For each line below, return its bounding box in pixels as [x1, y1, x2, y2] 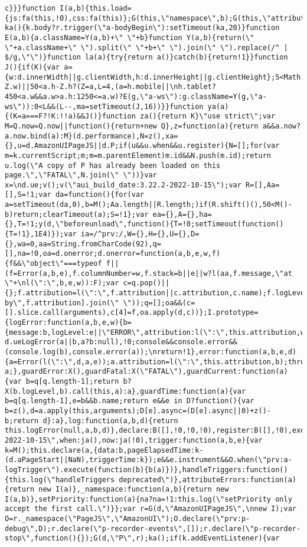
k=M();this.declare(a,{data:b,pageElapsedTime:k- [5, 446, 204, 454]
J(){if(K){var [5, 62, 60, 71]
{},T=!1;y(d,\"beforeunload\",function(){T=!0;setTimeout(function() [5, 220, 284, 229]
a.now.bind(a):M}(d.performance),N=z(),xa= [5, 131, 178, 140]
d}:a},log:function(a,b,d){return [43, 416, 178, 425]
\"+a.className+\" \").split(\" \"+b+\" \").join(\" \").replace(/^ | [5, 43, 288, 52]
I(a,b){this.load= [60, 4, 132, 12]
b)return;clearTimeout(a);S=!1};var [5, 210, 149, 219]
